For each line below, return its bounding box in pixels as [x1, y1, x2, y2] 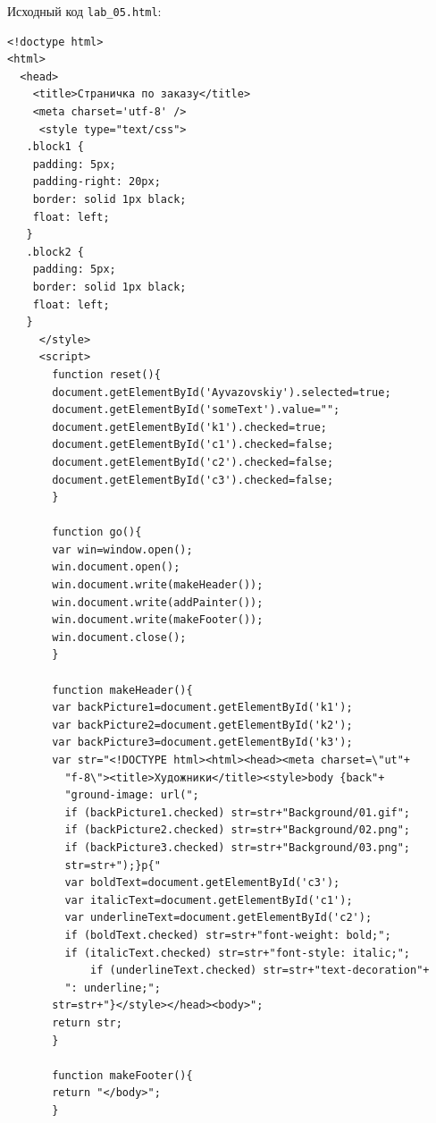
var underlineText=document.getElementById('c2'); [64, 911, 373, 925]
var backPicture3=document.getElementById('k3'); [52, 736, 353, 749]
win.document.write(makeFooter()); [52, 613, 264, 627]
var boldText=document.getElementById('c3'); [64, 876, 340, 890]
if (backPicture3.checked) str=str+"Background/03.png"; [64, 840, 411, 854]
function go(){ [52, 526, 142, 539]
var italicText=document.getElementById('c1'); [64, 893, 353, 907]
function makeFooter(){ [52, 1068, 193, 1082]
